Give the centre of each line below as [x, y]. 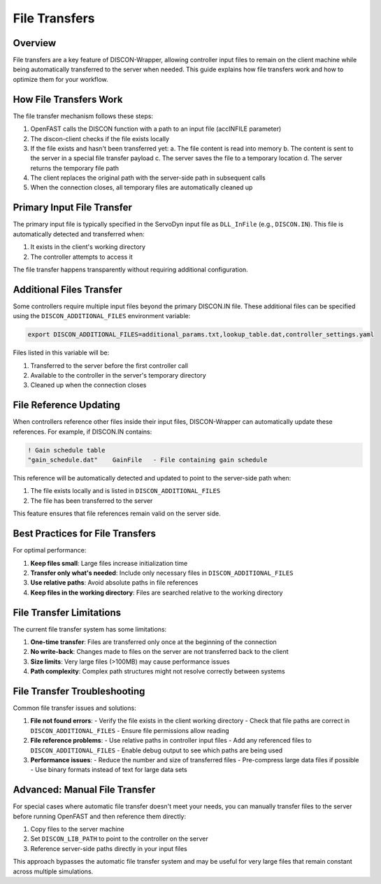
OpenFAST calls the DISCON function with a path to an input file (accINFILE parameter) [156, 129]
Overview [35, 43]
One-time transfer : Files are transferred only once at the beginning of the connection [154, 642]
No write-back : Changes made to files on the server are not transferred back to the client [160, 652]
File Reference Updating [66, 405]
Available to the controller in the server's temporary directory [118, 375]
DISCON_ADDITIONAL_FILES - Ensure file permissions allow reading [130, 730]
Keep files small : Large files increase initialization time [109, 563]
